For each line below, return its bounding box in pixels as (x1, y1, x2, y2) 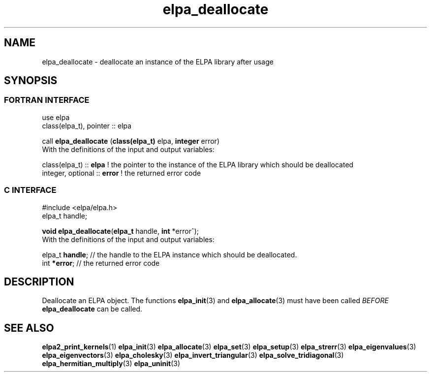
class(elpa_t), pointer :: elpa (42, 121, 132, 130)
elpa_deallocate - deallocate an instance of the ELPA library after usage (42, 57, 274, 66)
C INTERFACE (4, 185, 57, 195)
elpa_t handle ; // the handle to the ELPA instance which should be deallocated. (42, 250, 297, 259)
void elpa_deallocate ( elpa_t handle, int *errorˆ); (42, 226, 199, 235)
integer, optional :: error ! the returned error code (42, 168, 201, 177)
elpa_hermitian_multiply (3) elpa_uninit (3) (42, 359, 181, 368)
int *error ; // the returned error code (42, 258, 160, 267)
